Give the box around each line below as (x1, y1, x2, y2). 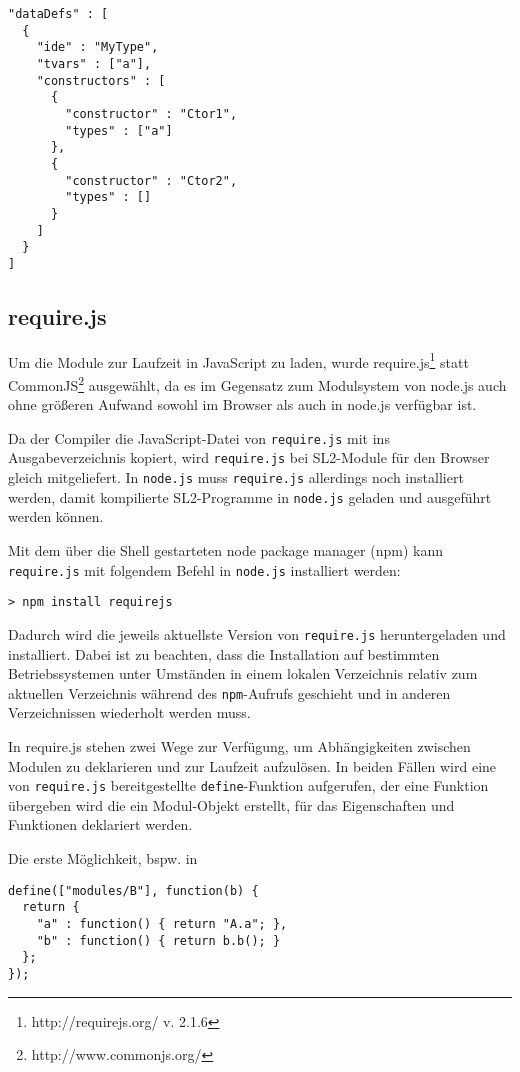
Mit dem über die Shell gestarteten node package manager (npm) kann (8, 540, 443, 561)
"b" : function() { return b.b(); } (36, 933, 281, 948)
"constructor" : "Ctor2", (65, 173, 238, 188)
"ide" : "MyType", (36, 40, 159, 55)
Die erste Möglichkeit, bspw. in (8, 848, 198, 869)
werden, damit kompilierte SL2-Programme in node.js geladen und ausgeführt (8, 486, 492, 507)
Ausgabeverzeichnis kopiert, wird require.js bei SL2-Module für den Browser (8, 447, 490, 468)
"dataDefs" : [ (8, 7, 109, 21)
